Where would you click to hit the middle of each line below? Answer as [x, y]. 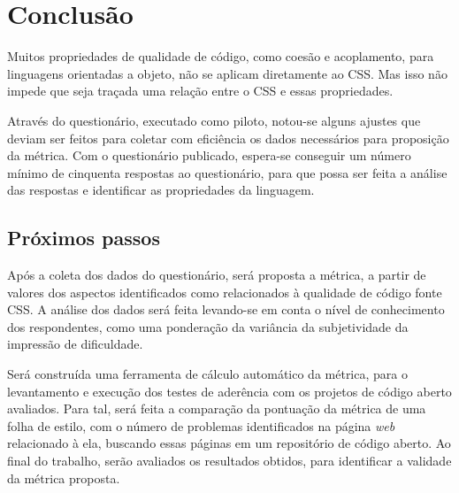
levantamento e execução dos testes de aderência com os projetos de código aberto [229, 391]
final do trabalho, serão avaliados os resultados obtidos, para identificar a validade [229, 461]
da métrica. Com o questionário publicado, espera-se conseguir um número [209, 155]
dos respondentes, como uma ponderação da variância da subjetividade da [208, 326]
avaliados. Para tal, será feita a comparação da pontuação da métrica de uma [217, 408]
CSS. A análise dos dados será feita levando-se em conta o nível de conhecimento [226, 309]
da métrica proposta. [64, 478]
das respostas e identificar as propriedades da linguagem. [161, 190]
